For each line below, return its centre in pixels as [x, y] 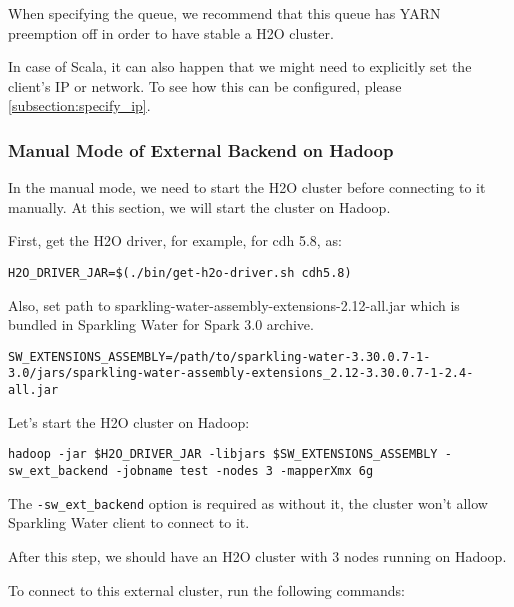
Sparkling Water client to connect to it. [129, 522]
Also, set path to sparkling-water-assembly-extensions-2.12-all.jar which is [234, 304]
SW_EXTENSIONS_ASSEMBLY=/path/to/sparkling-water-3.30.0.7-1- [219, 356]
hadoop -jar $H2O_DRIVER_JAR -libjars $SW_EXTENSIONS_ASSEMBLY [223, 454]
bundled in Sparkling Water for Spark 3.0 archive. [161, 324]
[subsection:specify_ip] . [79, 105]
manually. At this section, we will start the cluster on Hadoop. [199, 206]
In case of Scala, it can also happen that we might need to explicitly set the [240, 66]
